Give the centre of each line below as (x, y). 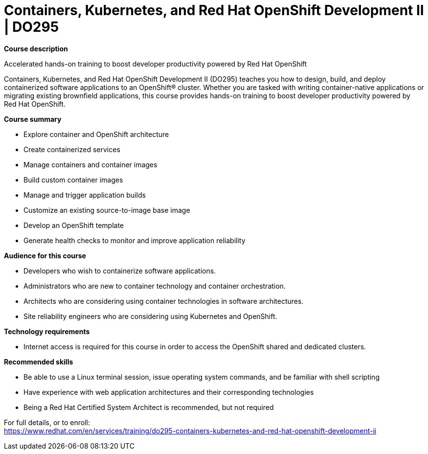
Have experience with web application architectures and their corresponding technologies (169, 392)
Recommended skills (39, 362)
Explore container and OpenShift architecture (96, 134)
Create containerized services (72, 149)
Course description (36, 48)
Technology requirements (47, 331)
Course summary (33, 119)
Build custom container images (73, 180)
